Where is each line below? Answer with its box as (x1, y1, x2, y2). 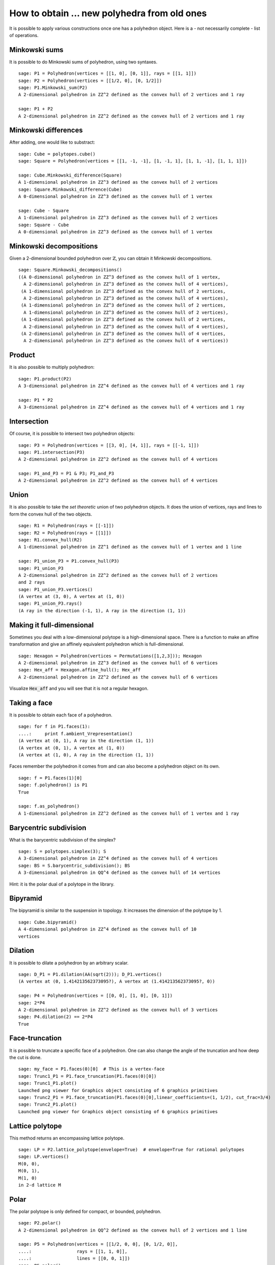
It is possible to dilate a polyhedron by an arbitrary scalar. (9, 959, 129, 966)
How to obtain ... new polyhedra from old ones (9, 8, 207, 19)
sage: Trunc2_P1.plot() (18, 1102, 77, 1108)
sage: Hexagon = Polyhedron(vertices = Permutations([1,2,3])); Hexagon (18, 653, 202, 659)
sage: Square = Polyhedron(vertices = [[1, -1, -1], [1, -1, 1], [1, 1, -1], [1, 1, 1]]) (18, 158, 247, 164)
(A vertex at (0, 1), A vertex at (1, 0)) (18, 745, 125, 751)
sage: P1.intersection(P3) (18, 449, 85, 455)
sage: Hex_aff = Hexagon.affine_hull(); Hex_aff (18, 667, 141, 673)
